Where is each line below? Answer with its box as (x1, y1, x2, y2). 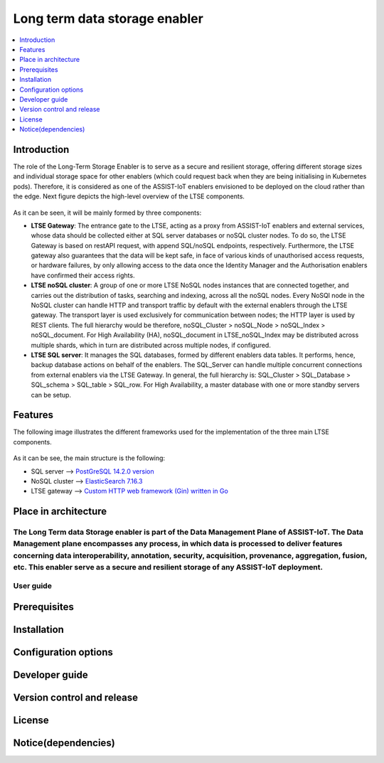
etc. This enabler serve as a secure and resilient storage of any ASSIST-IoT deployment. (13, 562, 324, 572)
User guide (13, 581, 53, 591)
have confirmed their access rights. (31, 271, 135, 279)
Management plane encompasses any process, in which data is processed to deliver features (13, 539, 343, 549)
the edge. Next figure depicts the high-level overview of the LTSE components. (13, 192, 245, 201)
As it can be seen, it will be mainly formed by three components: (13, 208, 202, 217)
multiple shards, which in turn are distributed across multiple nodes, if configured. (31, 341, 272, 349)
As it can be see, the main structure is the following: (13, 454, 166, 462)
